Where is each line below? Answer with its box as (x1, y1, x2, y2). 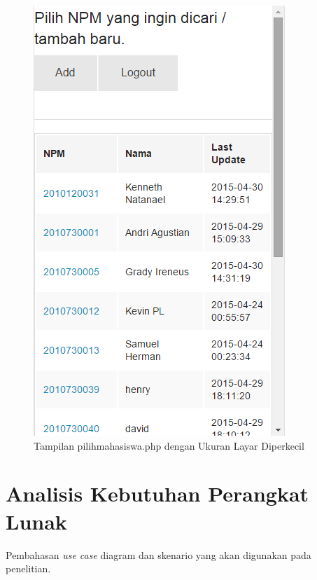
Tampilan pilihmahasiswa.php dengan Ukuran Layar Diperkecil (34, 438, 304, 453)
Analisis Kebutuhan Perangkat (6, 479, 309, 508)
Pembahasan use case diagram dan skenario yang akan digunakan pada (6, 547, 311, 562)
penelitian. (6, 561, 51, 576)
